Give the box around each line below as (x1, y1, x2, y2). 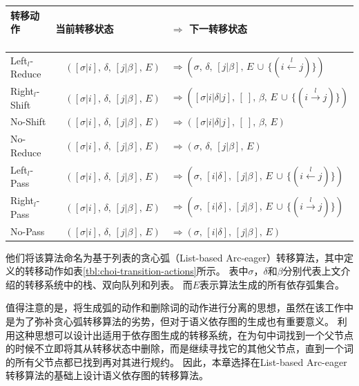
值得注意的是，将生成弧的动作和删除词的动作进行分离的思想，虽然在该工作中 (6, 300, 353, 315)
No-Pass (10, 223, 45, 238)
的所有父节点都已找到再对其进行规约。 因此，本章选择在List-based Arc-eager (6, 354, 347, 369)
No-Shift (10, 114, 46, 129)
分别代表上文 (282, 264, 341, 278)
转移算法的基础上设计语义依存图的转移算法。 (6, 368, 208, 383)
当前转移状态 (55, 21, 114, 36)
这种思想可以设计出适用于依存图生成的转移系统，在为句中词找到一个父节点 (14, 327, 353, 342)
